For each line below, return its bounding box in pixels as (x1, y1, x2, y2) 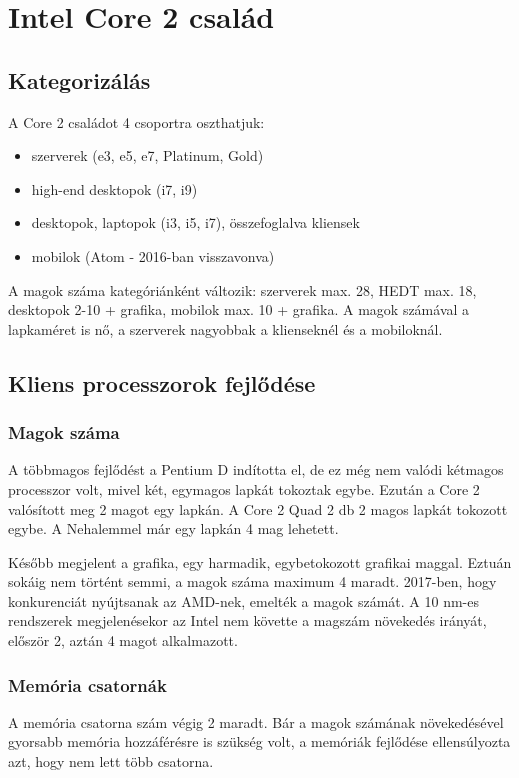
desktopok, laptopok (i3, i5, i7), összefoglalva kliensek (31, 212, 360, 233)
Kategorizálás (8, 64, 151, 95)
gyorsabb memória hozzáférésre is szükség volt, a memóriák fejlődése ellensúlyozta (8, 731, 511, 752)
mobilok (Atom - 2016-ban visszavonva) (31, 245, 275, 266)
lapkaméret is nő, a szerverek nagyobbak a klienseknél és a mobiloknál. (8, 318, 443, 339)
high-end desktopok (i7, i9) (31, 178, 198, 199)
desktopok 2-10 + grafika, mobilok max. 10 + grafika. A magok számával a (8, 299, 470, 320)
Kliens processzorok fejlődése (8, 367, 316, 398)
